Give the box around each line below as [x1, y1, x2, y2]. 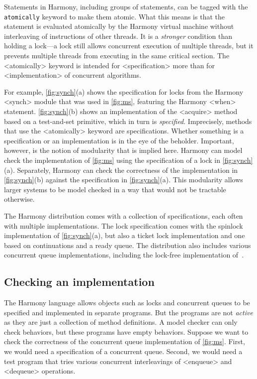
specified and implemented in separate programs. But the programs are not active [4, 307, 253, 317]
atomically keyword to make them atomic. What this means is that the [4, 11, 225, 21]
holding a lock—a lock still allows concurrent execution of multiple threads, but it [4, 40, 254, 51]
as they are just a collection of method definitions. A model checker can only [4, 317, 238, 327]
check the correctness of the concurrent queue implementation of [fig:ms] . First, [4, 336, 245, 347]
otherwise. [4, 194, 35, 204]
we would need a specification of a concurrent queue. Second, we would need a [4, 346, 243, 357]
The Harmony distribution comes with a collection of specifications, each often [4, 210, 243, 221]
